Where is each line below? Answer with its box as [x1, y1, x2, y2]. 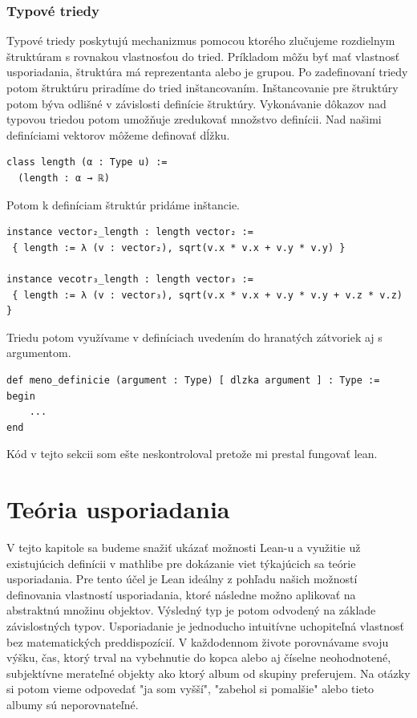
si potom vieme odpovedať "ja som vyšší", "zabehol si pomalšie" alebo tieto [6, 680, 374, 697]
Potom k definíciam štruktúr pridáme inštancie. [6, 196, 240, 213]
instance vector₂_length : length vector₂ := [6, 226, 253, 238]
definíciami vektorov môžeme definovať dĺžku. [6, 126, 230, 143]
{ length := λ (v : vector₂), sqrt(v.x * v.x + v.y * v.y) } [12, 241, 346, 254]
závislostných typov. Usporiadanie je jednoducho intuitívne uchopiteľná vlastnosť [6, 617, 404, 634]
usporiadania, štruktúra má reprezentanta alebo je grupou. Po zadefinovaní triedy [6, 63, 408, 80]
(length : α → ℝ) [18, 172, 110, 184]
